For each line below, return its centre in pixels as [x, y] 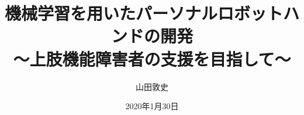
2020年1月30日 [152, 106]
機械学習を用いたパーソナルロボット [144, 13]
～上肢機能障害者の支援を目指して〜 [152, 58]
